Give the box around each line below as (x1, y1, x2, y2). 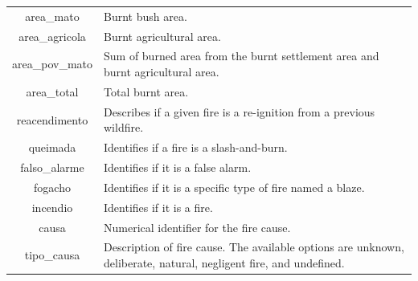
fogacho (34, 178, 71, 195)
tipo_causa (24, 246, 80, 263)
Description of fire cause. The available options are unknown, (104, 238, 404, 255)
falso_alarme (20, 159, 84, 175)
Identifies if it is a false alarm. (104, 159, 252, 175)
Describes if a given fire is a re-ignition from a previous (104, 103, 375, 120)
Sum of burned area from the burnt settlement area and (104, 47, 379, 64)
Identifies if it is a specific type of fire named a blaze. (104, 178, 365, 195)
